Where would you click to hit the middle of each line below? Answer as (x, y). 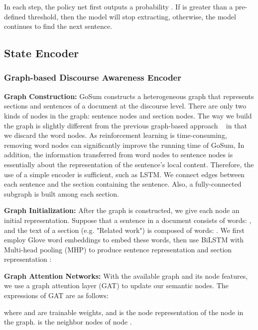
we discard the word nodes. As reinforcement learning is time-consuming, (116, 135)
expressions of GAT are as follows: (56, 295)
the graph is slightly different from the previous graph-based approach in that (126, 125)
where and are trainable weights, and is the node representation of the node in (124, 312)
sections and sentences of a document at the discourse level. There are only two (125, 106)
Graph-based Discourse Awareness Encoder (93, 77)
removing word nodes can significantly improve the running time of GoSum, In (124, 145)
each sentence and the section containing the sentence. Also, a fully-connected (123, 184)
